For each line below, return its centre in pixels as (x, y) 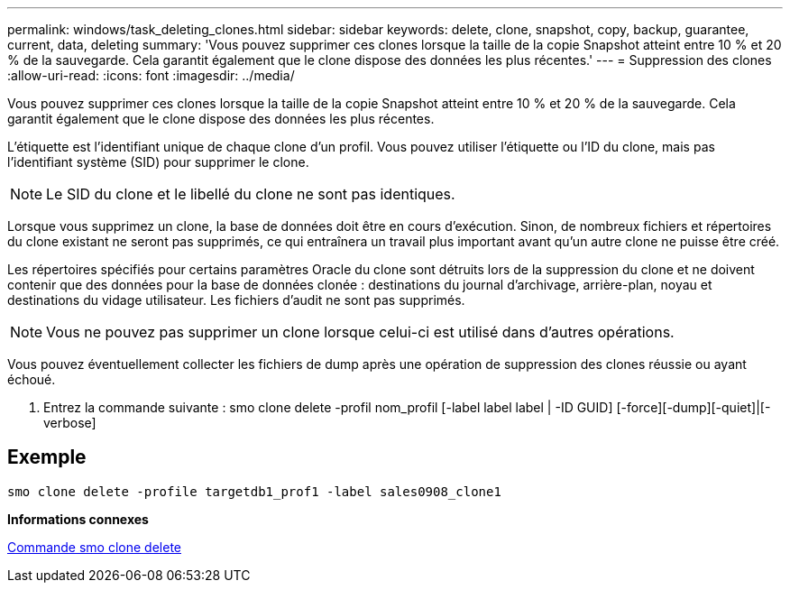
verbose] (70, 423)
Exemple (47, 457)
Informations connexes (78, 519)
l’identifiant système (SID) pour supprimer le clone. (158, 162)
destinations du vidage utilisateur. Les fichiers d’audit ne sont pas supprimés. (236, 300)
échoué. (32, 379)
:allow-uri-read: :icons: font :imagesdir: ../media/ (151, 75)
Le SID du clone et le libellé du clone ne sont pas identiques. (251, 194)
